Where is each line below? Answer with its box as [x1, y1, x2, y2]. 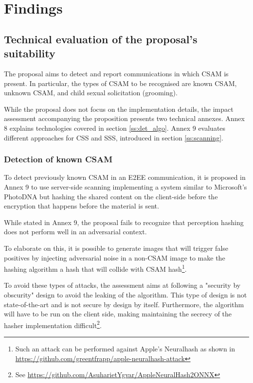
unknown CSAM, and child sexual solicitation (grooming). [4, 87, 178, 98]
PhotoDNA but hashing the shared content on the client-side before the [4, 191, 218, 201]
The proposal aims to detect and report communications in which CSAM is [4, 68, 229, 78]
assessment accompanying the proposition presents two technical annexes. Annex [4, 113, 245, 123]
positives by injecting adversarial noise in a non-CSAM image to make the [4, 252, 225, 262]
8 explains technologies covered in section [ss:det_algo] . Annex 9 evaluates [4, 122, 226, 133]
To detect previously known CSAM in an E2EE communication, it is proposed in [4, 172, 246, 182]
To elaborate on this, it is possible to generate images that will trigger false [4, 243, 229, 253]
